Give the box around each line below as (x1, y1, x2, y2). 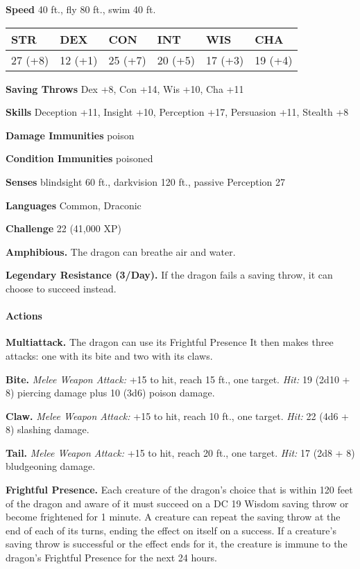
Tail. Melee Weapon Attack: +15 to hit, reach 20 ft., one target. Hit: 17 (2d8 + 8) (6, 445, 355, 459)
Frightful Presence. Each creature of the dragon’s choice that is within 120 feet (6, 482, 353, 497)
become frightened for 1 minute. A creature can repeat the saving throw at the (6, 509, 341, 524)
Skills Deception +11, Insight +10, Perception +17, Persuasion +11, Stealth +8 (6, 105, 349, 119)
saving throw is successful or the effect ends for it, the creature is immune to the (6, 536, 348, 551)
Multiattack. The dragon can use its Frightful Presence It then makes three (6, 335, 334, 349)
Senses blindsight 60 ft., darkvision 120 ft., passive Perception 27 (6, 174, 285, 189)
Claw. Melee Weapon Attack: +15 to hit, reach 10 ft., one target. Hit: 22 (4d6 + (6, 408, 349, 423)
